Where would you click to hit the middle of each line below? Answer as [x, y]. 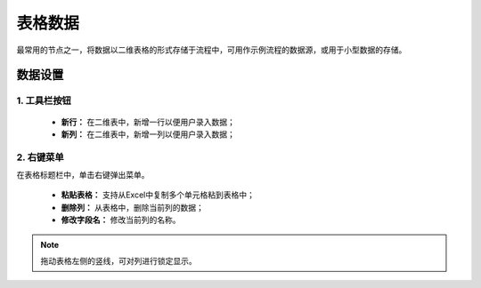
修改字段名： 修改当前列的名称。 [121, 220]
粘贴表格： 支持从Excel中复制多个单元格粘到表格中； [158, 195]
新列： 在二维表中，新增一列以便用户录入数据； [148, 134]
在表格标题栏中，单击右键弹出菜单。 [83, 175]
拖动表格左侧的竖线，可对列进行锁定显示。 [118, 261]
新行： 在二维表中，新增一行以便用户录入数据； [148, 122]
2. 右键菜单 [40, 157]
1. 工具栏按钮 [44, 100]
